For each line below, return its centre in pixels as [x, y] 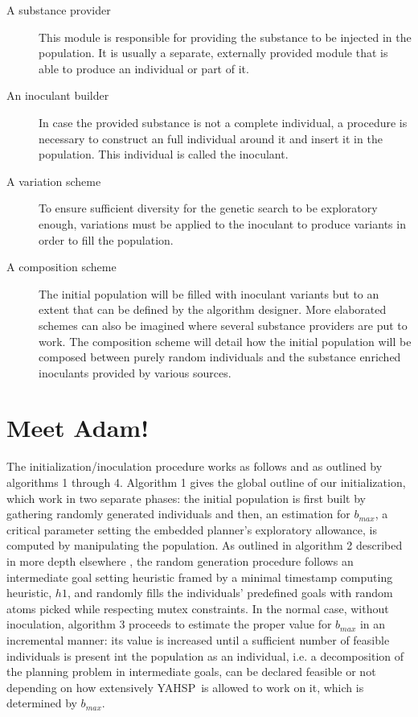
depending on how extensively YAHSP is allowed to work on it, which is [185, 687]
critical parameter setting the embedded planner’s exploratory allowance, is [192, 529]
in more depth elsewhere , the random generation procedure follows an [180, 560]
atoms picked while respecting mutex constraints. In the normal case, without [198, 608]
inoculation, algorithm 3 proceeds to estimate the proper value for [169, 624]
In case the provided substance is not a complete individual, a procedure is [223, 122]
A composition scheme [61, 267]
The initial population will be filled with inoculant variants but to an [209, 293]
